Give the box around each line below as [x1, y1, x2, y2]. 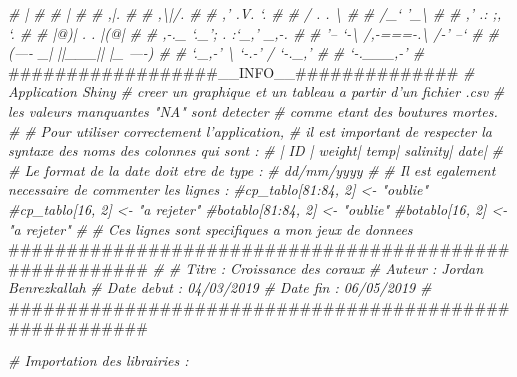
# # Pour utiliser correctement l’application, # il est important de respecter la [8, 120, 492, 141]
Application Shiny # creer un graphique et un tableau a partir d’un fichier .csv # [8, 81, 505, 102]
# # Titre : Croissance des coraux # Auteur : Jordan [152, 257, 484, 278]
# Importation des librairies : [8, 350, 189, 371]
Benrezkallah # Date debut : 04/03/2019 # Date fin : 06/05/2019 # [8, 277, 432, 298]
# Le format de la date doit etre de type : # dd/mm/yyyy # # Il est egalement [8, 159, 496, 180]
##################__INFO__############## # [8, 61, 475, 82]
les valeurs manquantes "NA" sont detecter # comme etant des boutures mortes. [8, 100, 498, 121]
